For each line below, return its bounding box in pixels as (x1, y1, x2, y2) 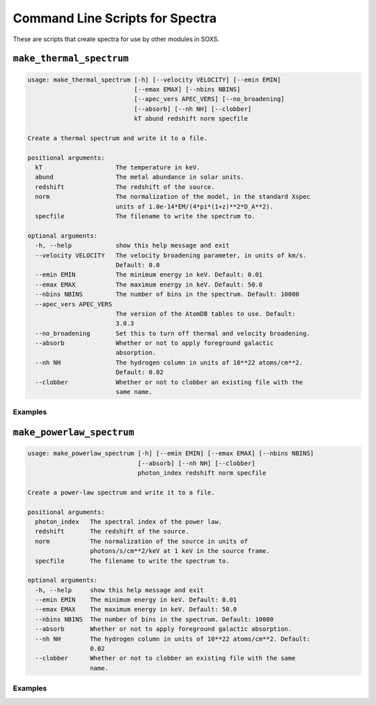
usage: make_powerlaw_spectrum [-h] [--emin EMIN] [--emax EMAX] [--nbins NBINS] (27, 450, 315, 457)
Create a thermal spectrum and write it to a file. (27, 134, 208, 142)
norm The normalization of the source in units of (35, 537, 249, 545)
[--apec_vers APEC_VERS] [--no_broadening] (134, 95, 285, 103)
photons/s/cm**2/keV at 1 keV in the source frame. (89, 547, 270, 555)
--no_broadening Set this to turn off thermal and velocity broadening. (35, 329, 311, 338)
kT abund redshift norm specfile (134, 115, 249, 123)
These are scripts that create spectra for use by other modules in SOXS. (13, 35, 219, 43)
